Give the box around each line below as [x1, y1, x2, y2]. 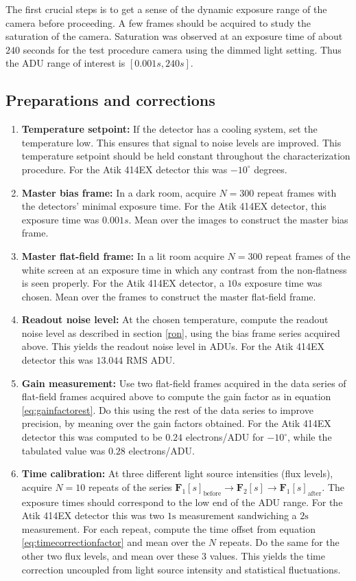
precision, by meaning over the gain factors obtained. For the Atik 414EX [21, 416, 331, 430]
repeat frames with [257, 185, 337, 199]
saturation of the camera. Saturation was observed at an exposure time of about [5, 29, 343, 43]
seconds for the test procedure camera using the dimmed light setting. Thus [23, 42, 342, 56]
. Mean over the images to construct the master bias [128, 212, 348, 226]
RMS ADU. [126, 353, 176, 367]
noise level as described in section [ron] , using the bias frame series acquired [21, 325, 340, 340]
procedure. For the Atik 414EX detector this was [21, 162, 228, 176]
